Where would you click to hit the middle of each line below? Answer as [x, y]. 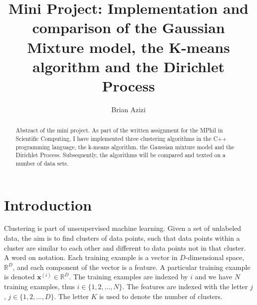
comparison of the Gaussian [128, 27]
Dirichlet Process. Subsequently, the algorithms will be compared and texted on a [121, 155]
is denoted [20, 277]
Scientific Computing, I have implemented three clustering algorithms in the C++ [121, 138]
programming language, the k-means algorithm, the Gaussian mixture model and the [125, 147]
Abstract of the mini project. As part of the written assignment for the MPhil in [119, 130]
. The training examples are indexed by [128, 277]
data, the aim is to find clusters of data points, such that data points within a [122, 238]
